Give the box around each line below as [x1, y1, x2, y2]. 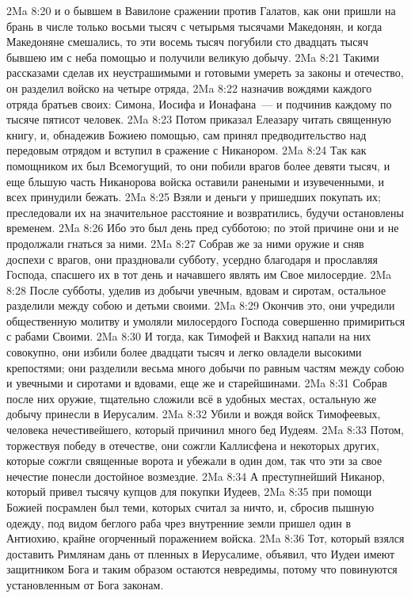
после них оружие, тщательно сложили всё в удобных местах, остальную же [6, 390, 377, 406]
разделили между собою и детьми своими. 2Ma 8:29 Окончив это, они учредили [6, 297, 395, 314]
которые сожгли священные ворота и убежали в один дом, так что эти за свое [6, 452, 382, 469]
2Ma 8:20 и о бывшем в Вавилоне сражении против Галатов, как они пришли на [6, 2, 396, 18]
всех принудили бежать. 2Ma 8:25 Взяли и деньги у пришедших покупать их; [6, 189, 381, 205]
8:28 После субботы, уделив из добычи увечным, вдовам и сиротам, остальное [6, 281, 386, 298]
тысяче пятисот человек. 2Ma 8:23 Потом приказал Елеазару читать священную [6, 111, 391, 128]
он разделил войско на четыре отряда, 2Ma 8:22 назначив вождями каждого [6, 79, 372, 96]
